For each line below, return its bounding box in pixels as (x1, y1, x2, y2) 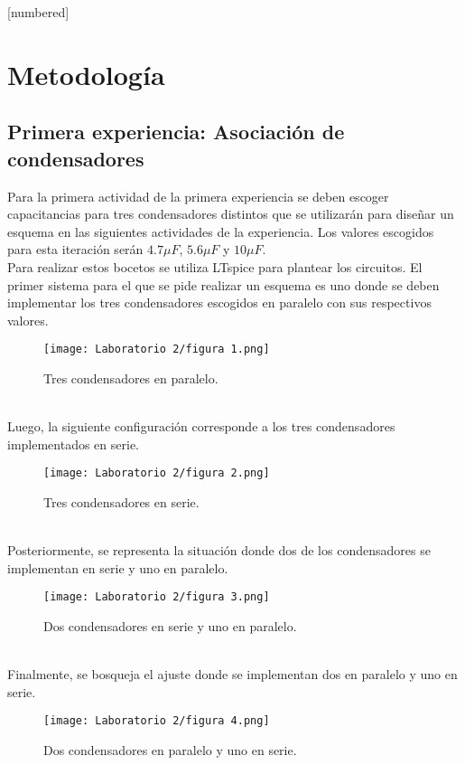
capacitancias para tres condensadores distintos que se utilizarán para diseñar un (7, 204, 454, 223)
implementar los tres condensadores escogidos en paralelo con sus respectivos (7, 293, 432, 312)
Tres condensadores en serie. (43, 493, 200, 511)
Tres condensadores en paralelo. (43, 368, 219, 387)
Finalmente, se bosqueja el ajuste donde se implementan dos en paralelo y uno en (7, 665, 458, 684)
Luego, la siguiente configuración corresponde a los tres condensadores (7, 417, 395, 436)
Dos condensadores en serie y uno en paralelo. (43, 617, 297, 636)
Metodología (7, 55, 165, 92)
